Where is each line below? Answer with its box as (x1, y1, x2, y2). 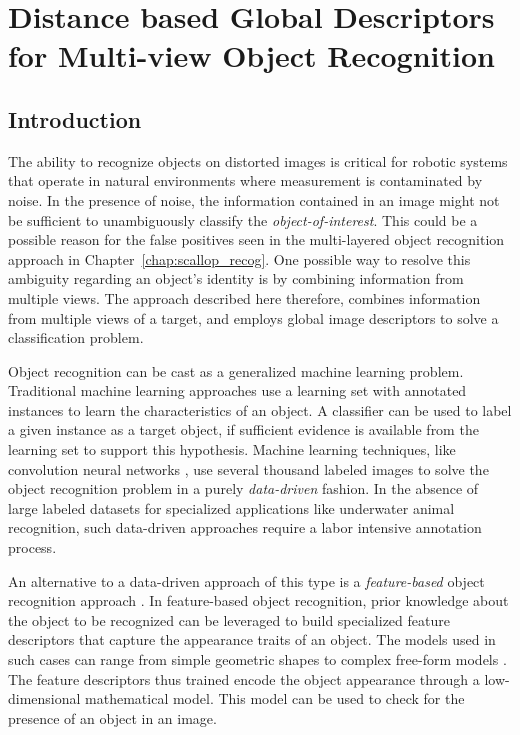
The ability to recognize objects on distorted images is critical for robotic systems (8, 150, 508, 171)
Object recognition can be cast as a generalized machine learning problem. (8, 360, 464, 381)
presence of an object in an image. (8, 707, 217, 728)
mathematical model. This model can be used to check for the (85, 688, 465, 709)
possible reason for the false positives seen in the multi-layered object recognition (8, 229, 505, 250)
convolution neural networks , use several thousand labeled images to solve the (8, 458, 489, 479)
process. (8, 537, 57, 558)
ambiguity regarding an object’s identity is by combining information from (8, 268, 464, 289)
